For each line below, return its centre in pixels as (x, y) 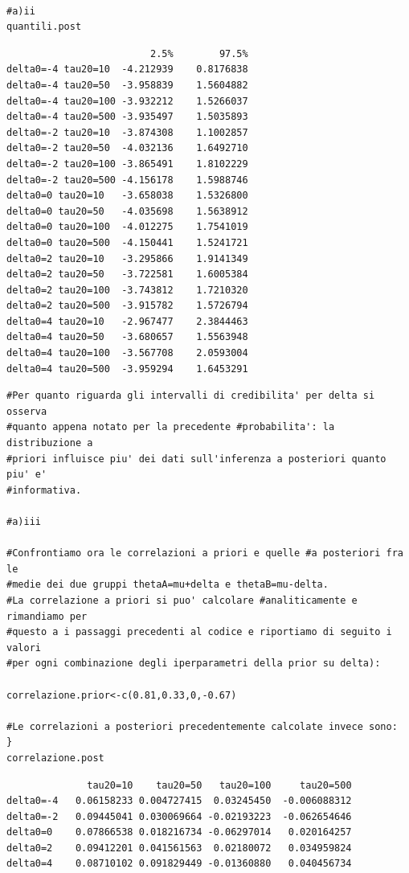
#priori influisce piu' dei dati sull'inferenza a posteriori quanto (196, 459)
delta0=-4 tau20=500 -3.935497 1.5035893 (127, 117)
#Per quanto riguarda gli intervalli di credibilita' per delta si (191, 396)
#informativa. (44, 490)
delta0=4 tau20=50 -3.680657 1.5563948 (127, 337)
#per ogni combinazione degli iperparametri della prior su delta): (194, 664)
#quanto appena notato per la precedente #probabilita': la (171, 427)
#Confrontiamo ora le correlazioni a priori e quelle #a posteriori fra (205, 553)
